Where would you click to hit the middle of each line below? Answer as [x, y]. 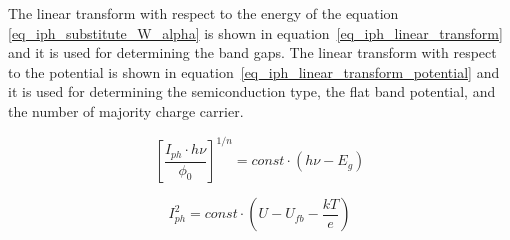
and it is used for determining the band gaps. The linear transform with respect [252, 52]
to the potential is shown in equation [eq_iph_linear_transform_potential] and [254, 71]
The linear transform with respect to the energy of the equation [203, 13]
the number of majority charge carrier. [126, 110]
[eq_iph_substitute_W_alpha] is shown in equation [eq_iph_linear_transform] [255, 32]
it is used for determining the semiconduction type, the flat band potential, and [252, 91]
